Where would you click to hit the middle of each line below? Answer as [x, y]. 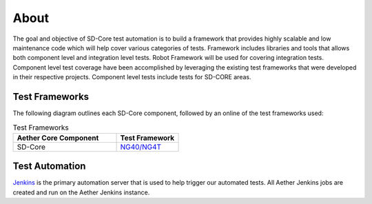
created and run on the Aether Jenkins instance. [81, 192]
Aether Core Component [58, 138]
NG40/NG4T [141, 147]
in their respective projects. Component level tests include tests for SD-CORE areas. [132, 77]
